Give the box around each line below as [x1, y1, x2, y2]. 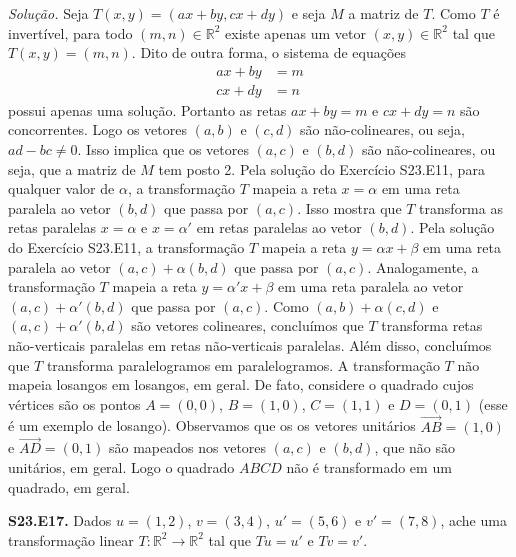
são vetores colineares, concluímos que [131, 315, 364, 336]
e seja [291, 3, 326, 23]
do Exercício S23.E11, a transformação [8, 237, 245, 257]
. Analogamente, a [367, 256, 479, 277]
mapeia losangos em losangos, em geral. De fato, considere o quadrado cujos [8, 374, 474, 395]
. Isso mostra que [297, 197, 402, 218]
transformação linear [8, 529, 134, 550]
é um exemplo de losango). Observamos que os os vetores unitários [8, 415, 416, 436]
